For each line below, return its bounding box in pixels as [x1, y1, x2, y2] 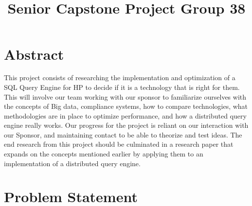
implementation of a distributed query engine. [4, 158, 141, 168]
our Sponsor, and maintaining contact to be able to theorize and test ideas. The [4, 129, 242, 139]
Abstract [4, 44, 64, 64]
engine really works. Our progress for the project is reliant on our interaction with [4, 120, 249, 130]
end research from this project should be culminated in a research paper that [4, 139, 234, 149]
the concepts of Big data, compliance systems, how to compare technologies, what [4, 101, 248, 111]
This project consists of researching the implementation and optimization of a [4, 72, 235, 83]
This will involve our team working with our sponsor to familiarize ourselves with [4, 91, 247, 102]
